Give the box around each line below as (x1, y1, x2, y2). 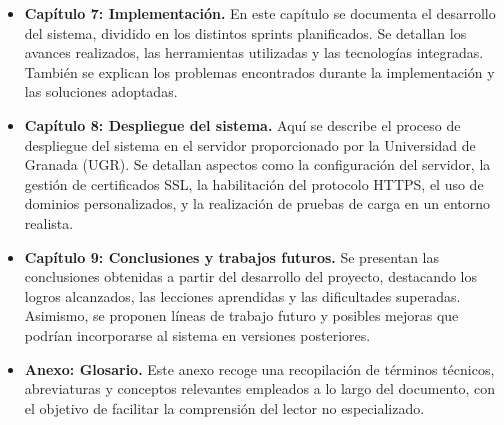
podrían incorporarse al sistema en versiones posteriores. (24, 324, 371, 345)
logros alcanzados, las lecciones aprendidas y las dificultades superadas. (24, 285, 461, 306)
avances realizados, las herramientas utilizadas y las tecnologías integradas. (24, 42, 484, 63)
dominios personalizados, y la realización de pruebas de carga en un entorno (24, 193, 491, 214)
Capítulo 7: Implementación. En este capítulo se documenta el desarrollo (24, 3, 496, 23)
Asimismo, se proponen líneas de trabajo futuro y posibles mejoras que (24, 305, 459, 326)
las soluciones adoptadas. (24, 81, 178, 102)
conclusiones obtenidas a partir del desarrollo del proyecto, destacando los (24, 266, 477, 287)
